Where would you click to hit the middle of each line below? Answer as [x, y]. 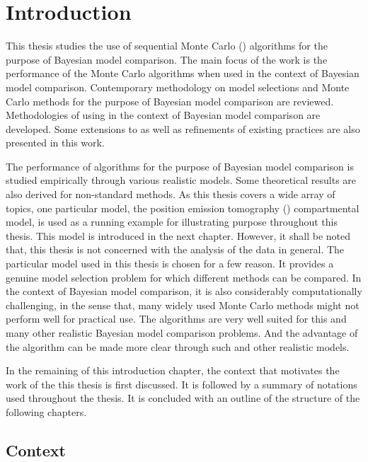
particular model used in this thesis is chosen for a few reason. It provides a [170, 264]
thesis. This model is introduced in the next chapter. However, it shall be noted [178, 235]
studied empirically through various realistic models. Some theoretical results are [181, 180]
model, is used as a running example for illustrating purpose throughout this [172, 222]
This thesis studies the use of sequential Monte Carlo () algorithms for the [167, 46]
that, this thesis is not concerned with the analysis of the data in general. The [175, 249]
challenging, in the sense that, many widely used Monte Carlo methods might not [183, 305]
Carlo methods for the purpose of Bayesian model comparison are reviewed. [170, 101]
